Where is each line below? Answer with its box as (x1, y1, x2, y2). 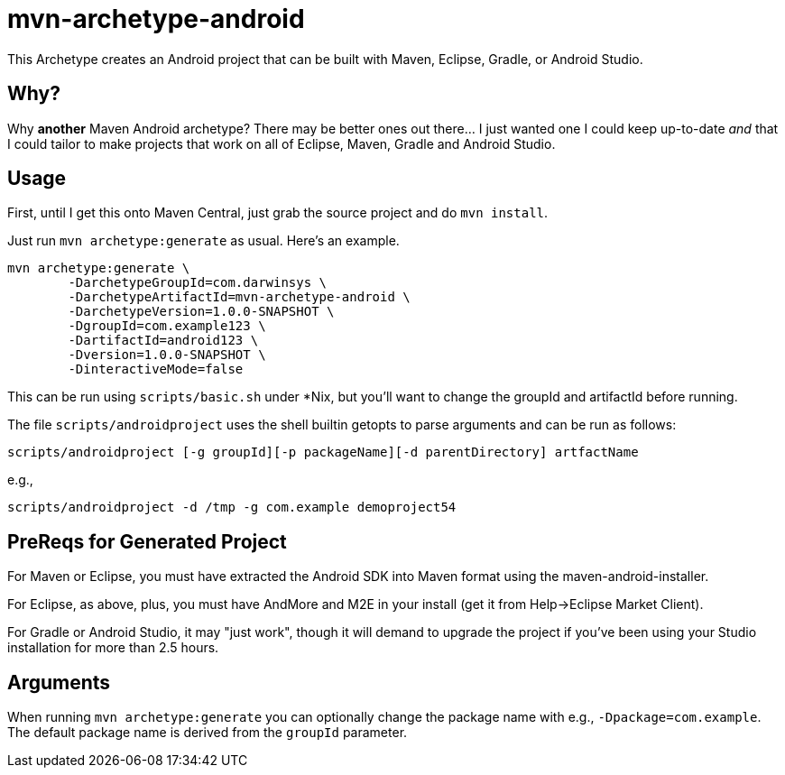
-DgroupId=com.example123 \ (68, 318, 266, 334)
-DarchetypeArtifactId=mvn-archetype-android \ (68, 290, 411, 305)
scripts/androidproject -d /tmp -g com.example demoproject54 (7, 500, 457, 515)
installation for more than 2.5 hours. (7, 640, 219, 656)
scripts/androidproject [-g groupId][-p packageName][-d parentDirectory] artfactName (7, 445, 639, 460)
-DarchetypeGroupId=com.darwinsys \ (68, 275, 328, 291)
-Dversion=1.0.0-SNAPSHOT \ (68, 347, 266, 363)
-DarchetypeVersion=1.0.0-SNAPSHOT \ (68, 304, 335, 319)
